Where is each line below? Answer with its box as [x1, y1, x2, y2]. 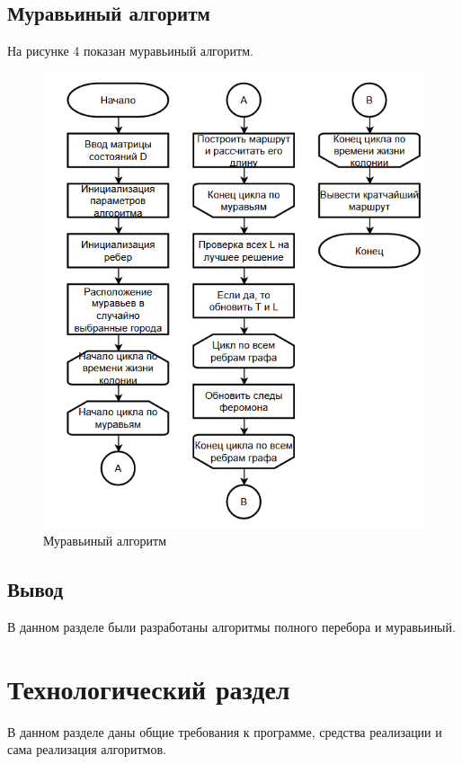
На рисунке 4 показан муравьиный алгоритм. [7, 41, 253, 60]
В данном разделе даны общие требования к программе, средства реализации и [7, 722, 442, 741]
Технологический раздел [7, 670, 290, 706]
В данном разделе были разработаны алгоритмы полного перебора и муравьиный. [7, 617, 456, 635]
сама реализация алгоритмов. [7, 740, 166, 759]
